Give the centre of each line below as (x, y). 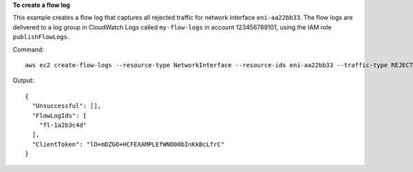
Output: (23, 81)
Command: (28, 49)
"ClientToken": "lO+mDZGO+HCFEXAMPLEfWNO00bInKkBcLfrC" (128, 144)
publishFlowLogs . (41, 37)
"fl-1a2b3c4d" (63, 125)
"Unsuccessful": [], (67, 106)
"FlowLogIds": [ (60, 115)
